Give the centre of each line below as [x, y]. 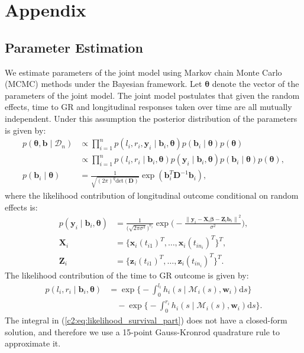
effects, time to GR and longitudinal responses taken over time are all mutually [148, 107]
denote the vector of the [256, 84]
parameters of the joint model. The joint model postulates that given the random [152, 95]
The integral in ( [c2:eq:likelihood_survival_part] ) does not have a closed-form [146, 320]
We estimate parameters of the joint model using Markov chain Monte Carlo [143, 72]
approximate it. [33, 343]
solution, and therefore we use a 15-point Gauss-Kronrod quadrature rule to [143, 331]
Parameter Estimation [74, 47]
